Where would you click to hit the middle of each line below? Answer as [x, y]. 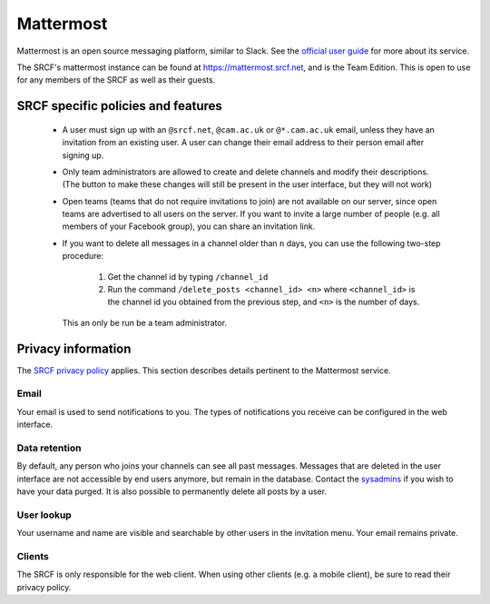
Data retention [49, 448]
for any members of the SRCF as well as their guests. [116, 80]
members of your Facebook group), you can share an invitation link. [189, 226]
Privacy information [74, 348]
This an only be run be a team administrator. [144, 322]
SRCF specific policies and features [119, 106]
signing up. [83, 155]
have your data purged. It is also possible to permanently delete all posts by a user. [171, 491]
